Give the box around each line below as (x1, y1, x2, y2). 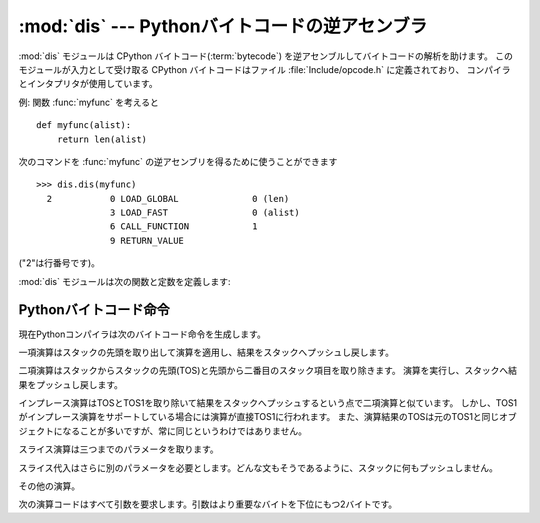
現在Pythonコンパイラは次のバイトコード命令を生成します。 (18, 328, 267, 340)
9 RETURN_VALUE (110, 235, 185, 246)
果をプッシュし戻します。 (18, 378, 124, 390)
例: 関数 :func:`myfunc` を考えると (18, 96, 160, 108)
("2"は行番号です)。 (18, 257, 100, 269)
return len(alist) (56, 133, 148, 145)
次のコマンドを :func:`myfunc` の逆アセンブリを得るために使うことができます (18, 155, 338, 167)
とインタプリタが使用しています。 (18, 78, 159, 90)
